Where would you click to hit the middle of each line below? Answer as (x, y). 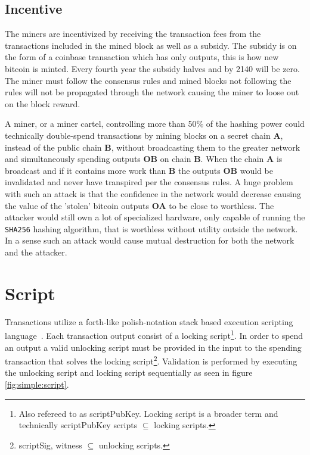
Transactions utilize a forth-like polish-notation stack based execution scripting (149, 321)
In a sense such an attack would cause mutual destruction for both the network (150, 240)
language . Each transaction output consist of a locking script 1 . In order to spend (154, 334)
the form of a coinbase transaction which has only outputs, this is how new (142, 57)
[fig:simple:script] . (37, 384)
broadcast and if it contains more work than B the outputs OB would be (139, 170)
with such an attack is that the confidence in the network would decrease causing (153, 193)
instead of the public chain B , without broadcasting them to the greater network (153, 147)
